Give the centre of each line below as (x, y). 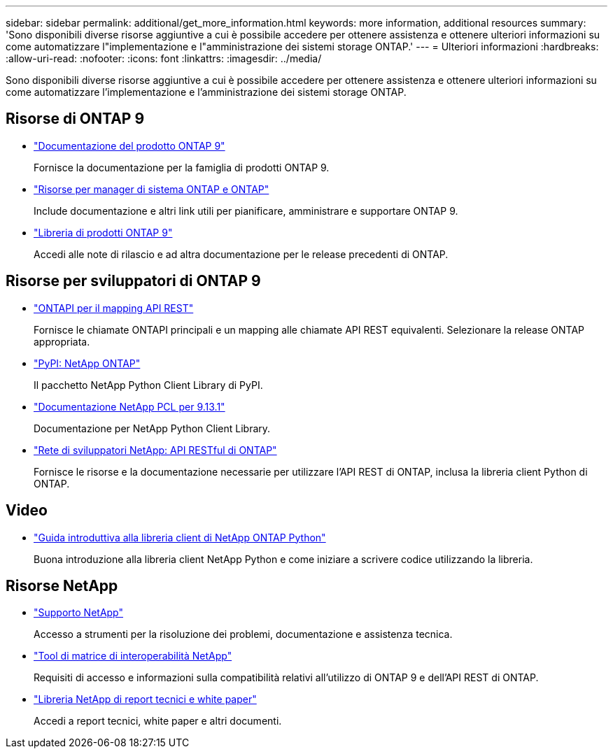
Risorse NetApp (62, 585)
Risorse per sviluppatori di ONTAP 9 (133, 281)
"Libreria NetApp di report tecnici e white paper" (145, 699)
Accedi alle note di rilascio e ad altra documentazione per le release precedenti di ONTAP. (241, 254)
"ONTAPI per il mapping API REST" (114, 308)
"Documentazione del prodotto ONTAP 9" (129, 145)
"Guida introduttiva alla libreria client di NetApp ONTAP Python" (180, 537)
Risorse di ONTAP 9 (75, 119)
